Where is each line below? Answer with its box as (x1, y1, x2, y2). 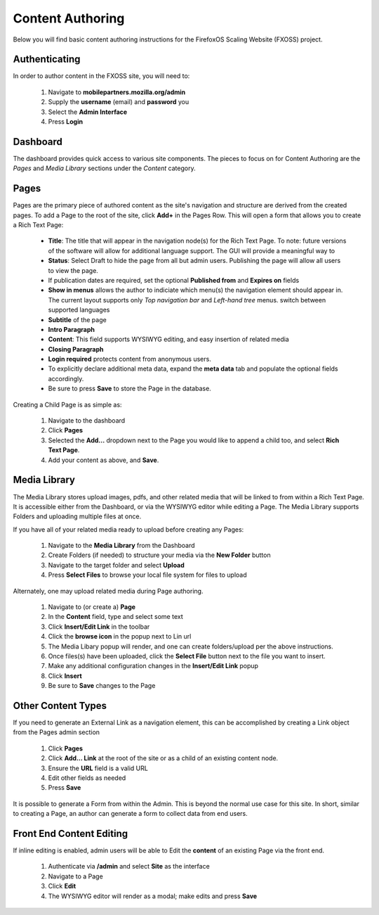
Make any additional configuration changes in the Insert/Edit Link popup (48, 662, 259, 670)
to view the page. (48, 266, 98, 274)
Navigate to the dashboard (48, 416, 126, 425)
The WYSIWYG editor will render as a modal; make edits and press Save (48, 892, 258, 900)
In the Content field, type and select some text (48, 613, 183, 621)
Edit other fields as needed (48, 774, 126, 782)
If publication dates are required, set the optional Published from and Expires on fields (48, 276, 300, 284)
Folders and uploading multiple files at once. (13, 512, 142, 520)
